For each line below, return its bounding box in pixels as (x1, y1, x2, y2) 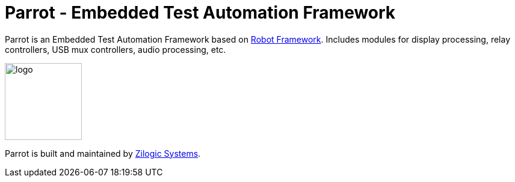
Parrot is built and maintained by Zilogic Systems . (5, 148, 201, 159)
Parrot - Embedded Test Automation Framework (5, 2, 396, 23)
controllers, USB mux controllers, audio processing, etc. (5, 44, 226, 55)
